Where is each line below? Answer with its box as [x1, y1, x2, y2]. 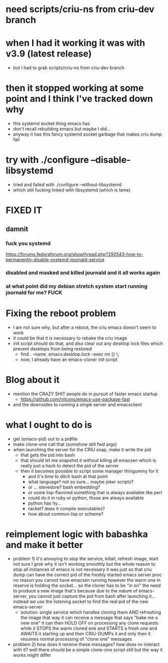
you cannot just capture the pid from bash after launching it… [28, 593, 155, 599]
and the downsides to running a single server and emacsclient [13, 401, 142, 407]
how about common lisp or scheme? [28, 511, 104, 517]
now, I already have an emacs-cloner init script [20, 356, 118, 363]
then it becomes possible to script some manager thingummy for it [20, 468, 159, 474]
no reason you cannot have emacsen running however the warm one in [13, 577, 161, 583]
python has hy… [28, 500, 61, 506]
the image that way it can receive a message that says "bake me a [20, 615, 158, 621]
